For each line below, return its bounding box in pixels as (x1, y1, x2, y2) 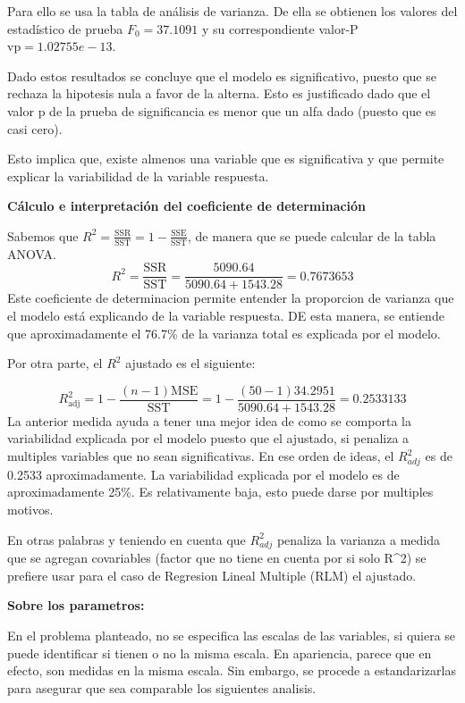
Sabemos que (7, 226, 79, 245)
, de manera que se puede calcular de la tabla (187, 226, 436, 245)
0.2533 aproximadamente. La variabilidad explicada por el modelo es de (7, 464, 400, 483)
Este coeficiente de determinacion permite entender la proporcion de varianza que (7, 289, 454, 307)
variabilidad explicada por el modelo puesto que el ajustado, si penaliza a (7, 429, 410, 448)
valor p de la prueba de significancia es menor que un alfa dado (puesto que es (7, 101, 436, 120)
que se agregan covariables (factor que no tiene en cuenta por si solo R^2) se (7, 548, 427, 567)
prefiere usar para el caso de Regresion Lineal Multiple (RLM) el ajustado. (7, 565, 417, 584)
